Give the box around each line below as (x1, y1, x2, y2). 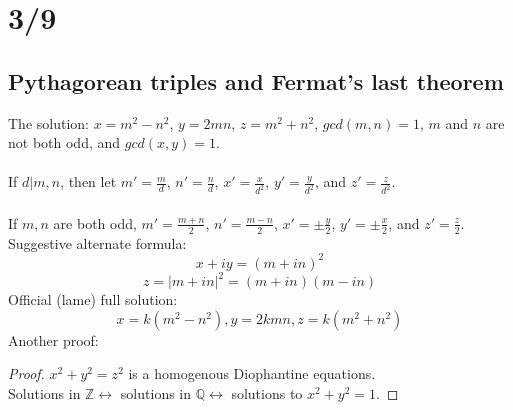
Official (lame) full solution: (8, 289, 178, 310)
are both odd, (53, 212, 137, 233)
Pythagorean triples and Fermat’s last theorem (8, 65, 504, 96)
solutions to (231, 383, 303, 404)
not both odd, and (8, 132, 121, 153)
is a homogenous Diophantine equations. (128, 363, 376, 384)
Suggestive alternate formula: (8, 232, 187, 253)
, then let (60, 171, 117, 192)
